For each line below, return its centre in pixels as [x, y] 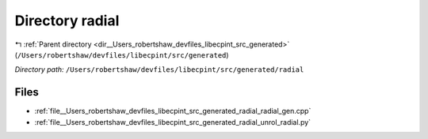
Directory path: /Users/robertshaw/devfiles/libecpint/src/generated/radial [159, 69]
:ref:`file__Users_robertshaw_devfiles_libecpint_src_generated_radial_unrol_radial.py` [173, 122]
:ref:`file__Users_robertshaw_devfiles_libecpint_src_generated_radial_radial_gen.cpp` [173, 111]
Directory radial [67, 21]
